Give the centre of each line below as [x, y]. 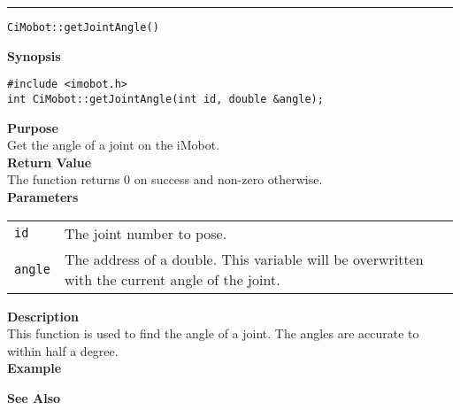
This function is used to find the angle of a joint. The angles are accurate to [213, 333]
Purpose [33, 127]
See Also [34, 397]
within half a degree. [63, 350]
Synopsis [34, 55]
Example [34, 368]
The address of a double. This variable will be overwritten [244, 259]
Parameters [43, 196]
